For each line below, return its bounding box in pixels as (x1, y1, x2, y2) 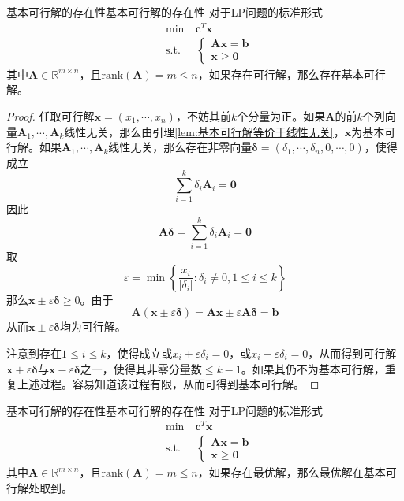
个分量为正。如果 (237, 107, 326, 124)
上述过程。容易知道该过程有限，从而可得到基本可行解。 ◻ (17, 376, 320, 392)
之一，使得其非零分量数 (80, 360, 202, 377)
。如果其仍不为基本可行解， (241, 360, 385, 377)
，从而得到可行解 (308, 344, 397, 361)
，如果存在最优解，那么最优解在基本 (197, 464, 386, 481)
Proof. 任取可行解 (6, 107, 95, 124)
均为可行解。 (59, 318, 126, 335)
